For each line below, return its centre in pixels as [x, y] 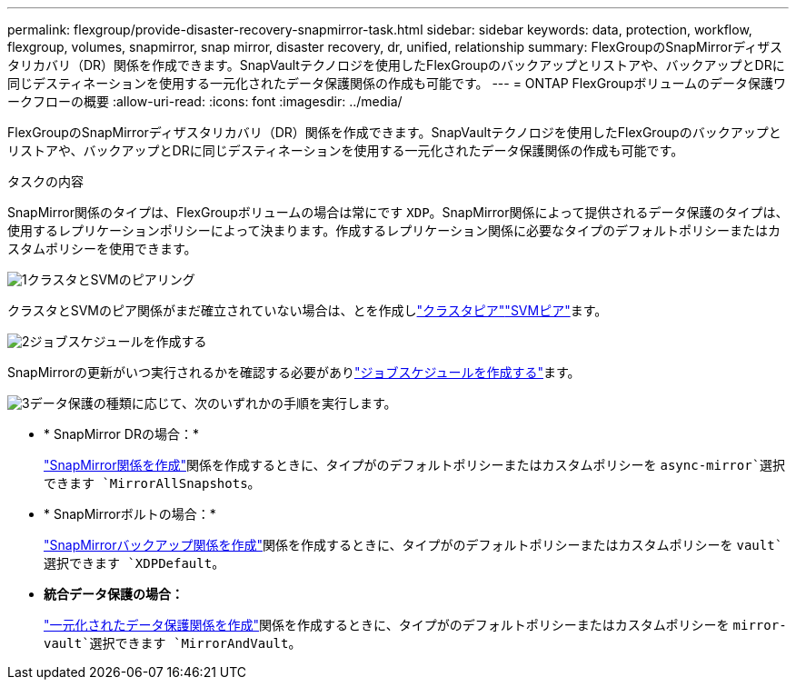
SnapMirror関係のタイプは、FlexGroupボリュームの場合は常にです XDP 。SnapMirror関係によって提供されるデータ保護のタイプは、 [398, 212]
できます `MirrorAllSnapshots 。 [152, 483]
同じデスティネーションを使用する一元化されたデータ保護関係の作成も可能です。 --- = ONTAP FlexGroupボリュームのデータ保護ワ [397, 83]
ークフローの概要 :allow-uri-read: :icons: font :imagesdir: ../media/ [205, 101]
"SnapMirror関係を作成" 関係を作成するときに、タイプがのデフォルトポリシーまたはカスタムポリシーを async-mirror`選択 [415, 465]
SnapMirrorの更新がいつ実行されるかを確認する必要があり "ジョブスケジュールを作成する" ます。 [294, 372]
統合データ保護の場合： [114, 594]
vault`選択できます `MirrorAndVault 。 [173, 643]
